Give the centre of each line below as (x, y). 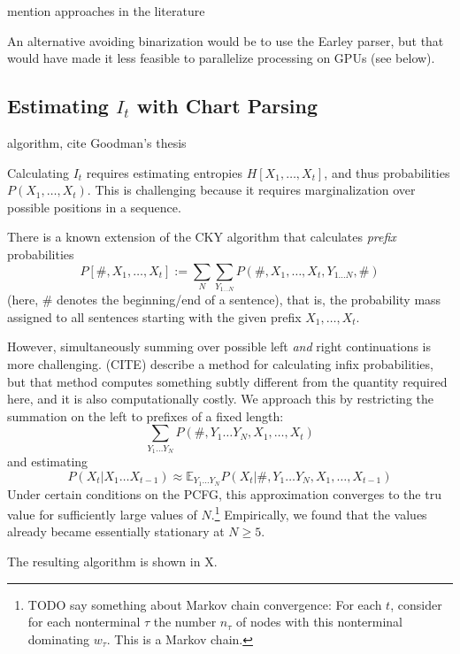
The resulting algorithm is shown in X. (112, 562)
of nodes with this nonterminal (319, 622)
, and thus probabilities (387, 172)
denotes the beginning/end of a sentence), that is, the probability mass (249, 300)
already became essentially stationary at (116, 531)
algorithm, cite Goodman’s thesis (97, 142)
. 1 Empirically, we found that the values (319, 513)
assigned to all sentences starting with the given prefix (154, 316)
